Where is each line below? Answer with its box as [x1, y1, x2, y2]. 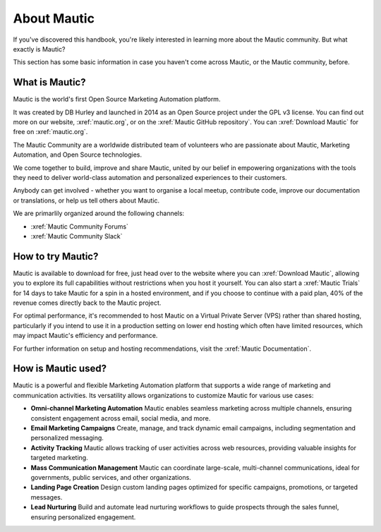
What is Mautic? [13, 76, 86, 88]
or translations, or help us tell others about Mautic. [13, 196, 160, 205]
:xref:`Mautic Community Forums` [30, 222, 128, 231]
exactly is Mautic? [13, 44, 66, 53]
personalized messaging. [30, 434, 104, 442]
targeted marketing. [30, 454, 88, 462]
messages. [30, 492, 63, 501]
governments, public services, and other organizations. [30, 473, 192, 481]
